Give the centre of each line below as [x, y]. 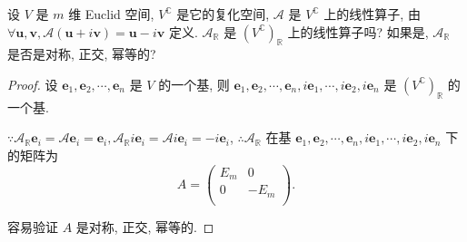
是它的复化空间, [223, 14]
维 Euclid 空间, [111, 14]
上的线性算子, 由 [372, 14]
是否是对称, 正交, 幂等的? [82, 54]
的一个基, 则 [194, 84]
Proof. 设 [33, 84]
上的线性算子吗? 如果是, [358, 31]
